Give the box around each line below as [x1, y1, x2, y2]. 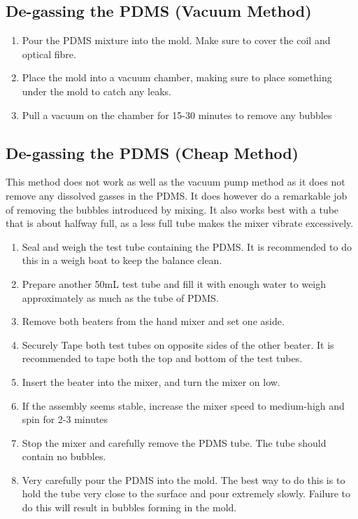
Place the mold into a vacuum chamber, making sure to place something [22, 70, 332, 85]
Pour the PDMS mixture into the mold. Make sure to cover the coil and [22, 33, 331, 48]
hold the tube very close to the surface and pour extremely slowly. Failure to [22, 486, 351, 501]
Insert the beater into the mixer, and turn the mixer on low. [22, 374, 280, 389]
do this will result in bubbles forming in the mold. [22, 500, 237, 515]
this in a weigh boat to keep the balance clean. [22, 253, 222, 268]
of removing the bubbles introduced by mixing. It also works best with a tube [6, 202, 339, 216]
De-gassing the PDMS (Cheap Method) [6, 141, 299, 163]
